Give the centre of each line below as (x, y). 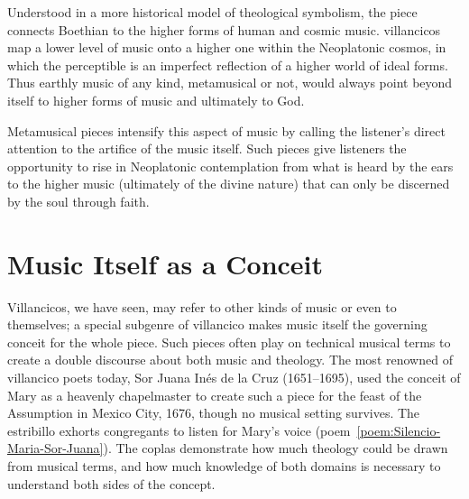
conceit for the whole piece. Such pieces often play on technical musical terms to (229, 342)
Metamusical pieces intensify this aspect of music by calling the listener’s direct (226, 130)
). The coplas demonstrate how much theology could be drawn (276, 448)
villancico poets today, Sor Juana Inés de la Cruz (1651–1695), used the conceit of (234, 378)
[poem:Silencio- (399, 430)
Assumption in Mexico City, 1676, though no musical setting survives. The (214, 413)
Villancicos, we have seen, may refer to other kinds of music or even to (202, 306)
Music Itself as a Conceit (166, 263)
